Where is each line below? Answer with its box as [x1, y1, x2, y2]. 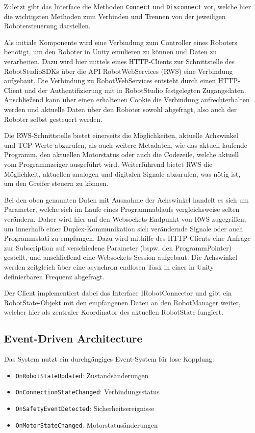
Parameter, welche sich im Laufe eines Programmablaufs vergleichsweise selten [4, 204, 240, 214]
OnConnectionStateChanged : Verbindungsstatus [15, 387, 160, 397]
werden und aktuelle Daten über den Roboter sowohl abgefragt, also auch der [4, 104, 237, 114]
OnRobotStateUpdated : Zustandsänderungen [15, 370, 149, 380]
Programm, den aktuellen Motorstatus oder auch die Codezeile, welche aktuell [4, 149, 239, 160]
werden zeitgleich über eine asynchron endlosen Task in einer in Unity [4, 261, 214, 272]
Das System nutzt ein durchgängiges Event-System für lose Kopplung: [4, 354, 214, 364]
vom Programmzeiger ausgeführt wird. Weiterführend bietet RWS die [4, 159, 213, 169]
